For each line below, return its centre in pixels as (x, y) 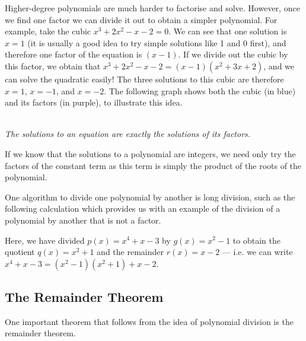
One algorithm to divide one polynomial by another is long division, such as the (150, 197)
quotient (20, 252)
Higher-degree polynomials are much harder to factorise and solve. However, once (152, 8)
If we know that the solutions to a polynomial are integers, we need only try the (150, 153)
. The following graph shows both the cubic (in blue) (200, 90)
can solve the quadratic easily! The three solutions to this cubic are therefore (144, 79)
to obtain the (256, 240)
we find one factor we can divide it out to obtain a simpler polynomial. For (141, 19)
